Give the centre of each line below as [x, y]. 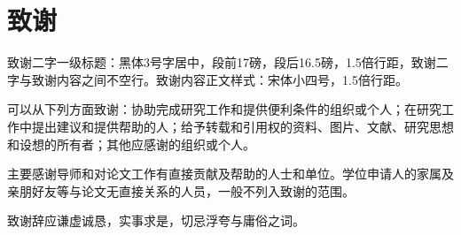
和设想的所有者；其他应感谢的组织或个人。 [131, 144]
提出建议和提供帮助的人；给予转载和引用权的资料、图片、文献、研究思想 [242, 126]
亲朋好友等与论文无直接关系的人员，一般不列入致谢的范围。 [181, 190]
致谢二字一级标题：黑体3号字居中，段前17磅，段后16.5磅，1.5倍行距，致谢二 [228, 62]
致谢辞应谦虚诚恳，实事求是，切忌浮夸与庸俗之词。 [156, 220]
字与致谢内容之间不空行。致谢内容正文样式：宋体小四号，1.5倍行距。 [207, 79]
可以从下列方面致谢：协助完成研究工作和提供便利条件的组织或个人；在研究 [224, 109]
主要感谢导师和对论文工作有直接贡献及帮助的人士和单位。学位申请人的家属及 [230, 174]
